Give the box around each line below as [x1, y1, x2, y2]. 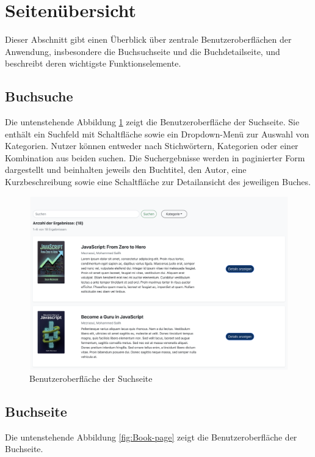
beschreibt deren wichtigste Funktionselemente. [5, 57, 181, 70]
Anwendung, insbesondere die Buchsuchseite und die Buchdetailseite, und [5, 45, 280, 57]
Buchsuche [5, 87, 73, 106]
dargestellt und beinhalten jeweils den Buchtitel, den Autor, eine [5, 163, 247, 176]
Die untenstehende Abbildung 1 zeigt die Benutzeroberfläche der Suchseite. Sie [5, 115, 300, 128]
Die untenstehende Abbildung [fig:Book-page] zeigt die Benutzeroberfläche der [5, 430, 297, 443]
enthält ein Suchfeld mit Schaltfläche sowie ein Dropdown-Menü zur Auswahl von [5, 127, 310, 140]
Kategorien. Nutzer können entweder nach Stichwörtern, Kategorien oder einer [5, 139, 299, 152]
